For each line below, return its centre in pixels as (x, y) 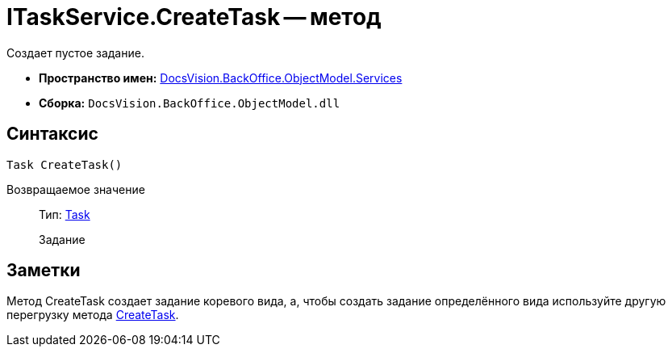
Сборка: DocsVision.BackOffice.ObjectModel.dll (190, 103)
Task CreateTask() (65, 164)
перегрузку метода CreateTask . (93, 315)
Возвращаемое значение (76, 189)
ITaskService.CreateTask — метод (194, 17)
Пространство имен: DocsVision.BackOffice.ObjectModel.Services (221, 78)
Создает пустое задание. (75, 53)
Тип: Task (65, 214)
